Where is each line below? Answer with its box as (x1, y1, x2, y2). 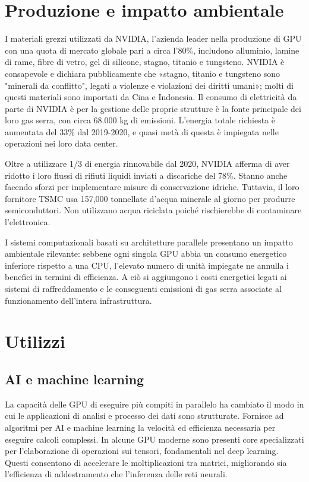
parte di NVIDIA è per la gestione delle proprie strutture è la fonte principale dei (5, 102, 301, 114)
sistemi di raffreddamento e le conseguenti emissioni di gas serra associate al (5, 282, 282, 294)
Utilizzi (5, 329, 65, 353)
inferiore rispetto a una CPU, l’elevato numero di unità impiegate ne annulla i (5, 259, 289, 271)
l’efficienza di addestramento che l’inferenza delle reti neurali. (5, 468, 228, 480)
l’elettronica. (5, 216, 51, 228)
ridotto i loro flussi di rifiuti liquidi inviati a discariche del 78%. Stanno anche (5, 169, 288, 181)
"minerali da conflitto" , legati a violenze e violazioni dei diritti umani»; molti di (5, 79, 294, 91)
